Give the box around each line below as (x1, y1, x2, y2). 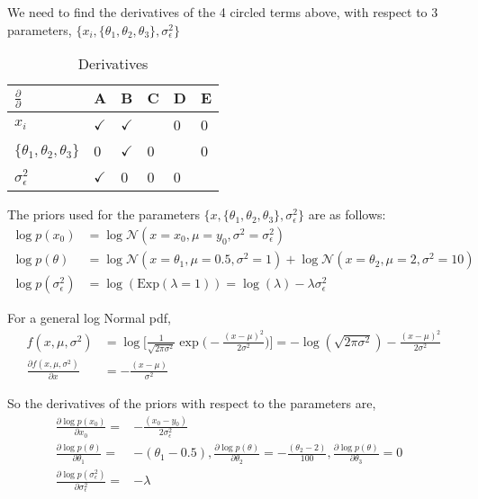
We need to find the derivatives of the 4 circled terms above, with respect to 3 (7, 3, 438, 21)
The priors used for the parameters (7, 205, 200, 224)
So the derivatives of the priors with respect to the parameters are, (7, 393, 376, 412)
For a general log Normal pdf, (7, 308, 171, 327)
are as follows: (308, 205, 386, 224)
